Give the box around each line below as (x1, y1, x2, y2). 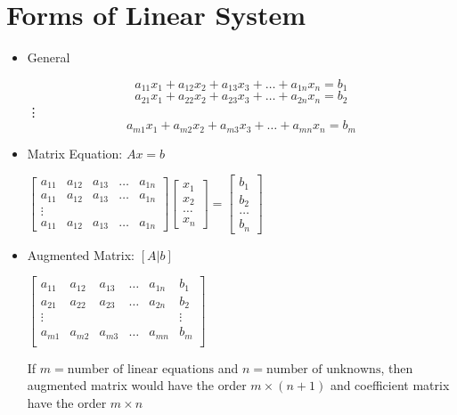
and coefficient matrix (330, 376, 450, 395)
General (27, 48, 70, 67)
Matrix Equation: (27, 143, 123, 162)
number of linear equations (67, 362, 214, 376)
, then (380, 358, 413, 377)
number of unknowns (265, 362, 381, 376)
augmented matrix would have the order (27, 376, 247, 395)
